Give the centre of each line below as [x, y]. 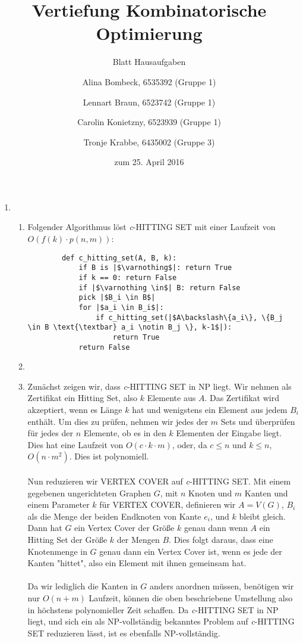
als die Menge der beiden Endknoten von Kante [114, 516]
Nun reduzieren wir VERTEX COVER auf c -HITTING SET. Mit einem [159, 481]
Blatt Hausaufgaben [149, 62]
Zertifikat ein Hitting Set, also [83, 398]
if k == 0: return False [128, 277]
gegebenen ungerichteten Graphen [89, 493]
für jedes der [50, 433]
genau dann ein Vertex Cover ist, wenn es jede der [191, 551]
